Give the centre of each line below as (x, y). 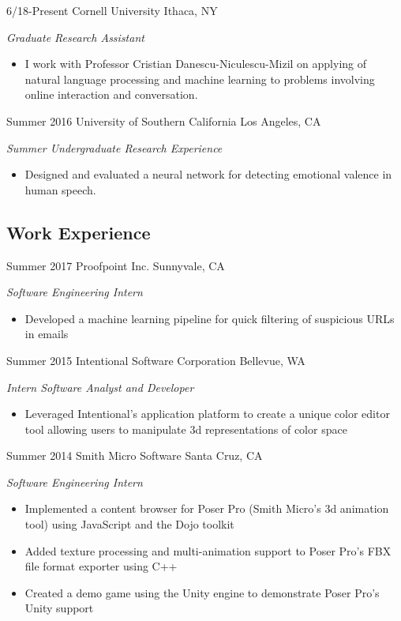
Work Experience (79, 232)
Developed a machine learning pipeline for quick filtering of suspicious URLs (210, 318)
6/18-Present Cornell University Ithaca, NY (112, 10)
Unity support (59, 608)
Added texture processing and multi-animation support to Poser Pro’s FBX (208, 550)
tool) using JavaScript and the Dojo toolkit (129, 524)
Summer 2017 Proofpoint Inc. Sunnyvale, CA (116, 265)
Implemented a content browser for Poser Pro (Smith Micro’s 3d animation (207, 508)
